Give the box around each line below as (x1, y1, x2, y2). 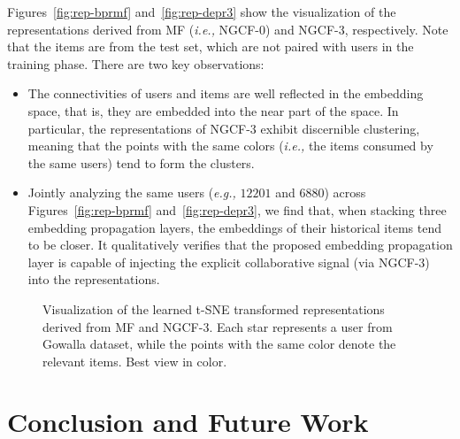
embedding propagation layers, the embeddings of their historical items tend (27, 218, 441, 236)
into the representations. (27, 270, 160, 289)
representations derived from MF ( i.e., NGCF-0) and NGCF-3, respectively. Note (7, 19, 448, 38)
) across (324, 183, 366, 202)
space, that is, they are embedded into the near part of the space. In (27, 101, 399, 119)
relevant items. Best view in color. (42, 351, 227, 370)
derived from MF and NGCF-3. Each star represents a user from (42, 317, 393, 335)
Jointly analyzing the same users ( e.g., (27, 183, 236, 202)
